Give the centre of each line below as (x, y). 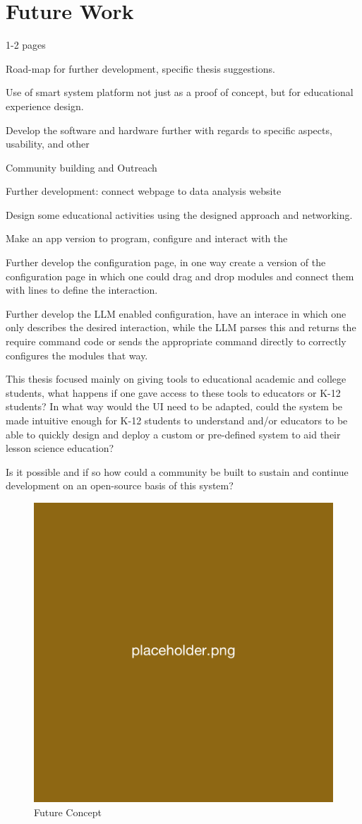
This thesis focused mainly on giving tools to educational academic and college (176, 379)
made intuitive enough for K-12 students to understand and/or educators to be (177, 420)
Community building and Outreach (82, 167)
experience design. (45, 106)
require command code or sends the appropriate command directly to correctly (176, 341)
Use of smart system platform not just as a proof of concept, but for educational (180, 92)
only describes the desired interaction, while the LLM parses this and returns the (181, 327)
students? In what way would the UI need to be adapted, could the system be (174, 406)
